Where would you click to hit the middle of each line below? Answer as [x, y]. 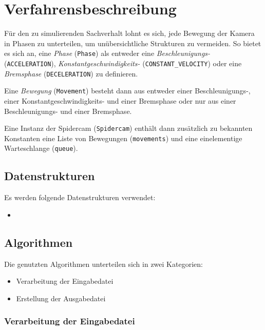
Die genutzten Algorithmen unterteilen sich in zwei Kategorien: [103, 264]
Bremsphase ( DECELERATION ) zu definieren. [71, 73]
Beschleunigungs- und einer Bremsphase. [68, 111]
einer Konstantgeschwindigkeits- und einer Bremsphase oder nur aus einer [120, 100]
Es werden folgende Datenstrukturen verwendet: [80, 197]
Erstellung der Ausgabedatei [61, 298]
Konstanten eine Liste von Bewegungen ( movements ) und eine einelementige [123, 138]
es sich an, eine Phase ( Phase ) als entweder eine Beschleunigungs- [107, 53]
